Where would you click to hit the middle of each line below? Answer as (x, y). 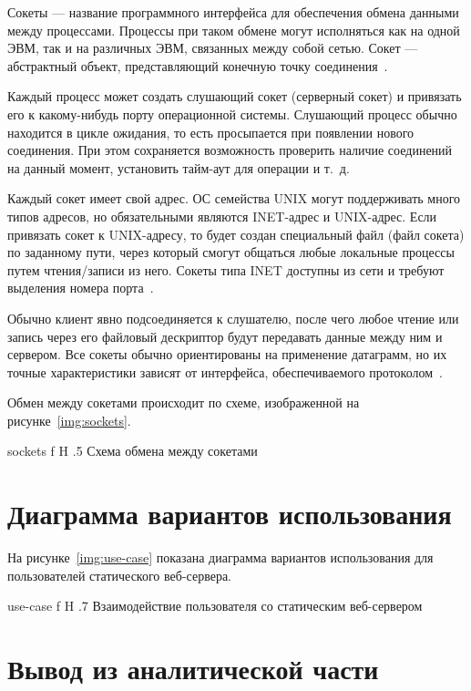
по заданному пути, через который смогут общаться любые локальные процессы (231, 252)
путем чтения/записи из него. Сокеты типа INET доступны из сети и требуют (226, 269)
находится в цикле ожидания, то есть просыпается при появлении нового (211, 132)
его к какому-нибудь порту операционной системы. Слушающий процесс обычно (232, 113)
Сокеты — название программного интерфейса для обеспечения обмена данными (233, 12)
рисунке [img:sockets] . (69, 420)
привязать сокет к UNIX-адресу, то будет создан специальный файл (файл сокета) (236, 234)
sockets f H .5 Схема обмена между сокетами (133, 451)
